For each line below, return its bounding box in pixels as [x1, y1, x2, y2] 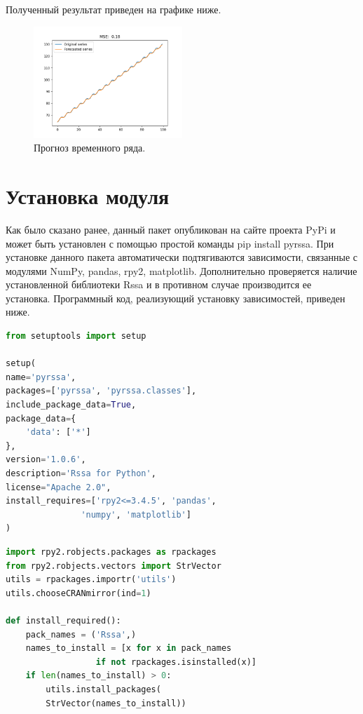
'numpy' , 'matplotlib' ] [81, 509, 191, 520]
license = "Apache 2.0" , [6, 482, 111, 492]
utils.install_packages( [46, 684, 161, 694]
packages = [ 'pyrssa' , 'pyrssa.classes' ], [6, 386, 197, 396]
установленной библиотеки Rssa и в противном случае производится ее [6, 277, 312, 292]
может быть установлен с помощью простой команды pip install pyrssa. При [6, 236, 334, 250]
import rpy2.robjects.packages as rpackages [6, 546, 217, 557]
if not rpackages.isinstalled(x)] [95, 656, 256, 667]
